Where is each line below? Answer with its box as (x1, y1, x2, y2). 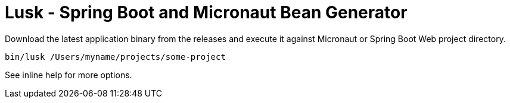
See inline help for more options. (5, 69, 132, 80)
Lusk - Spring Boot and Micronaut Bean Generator (5, 2, 408, 22)
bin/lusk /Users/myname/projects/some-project (5, 51, 226, 62)
